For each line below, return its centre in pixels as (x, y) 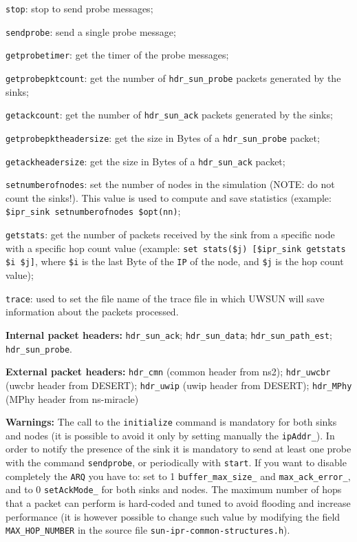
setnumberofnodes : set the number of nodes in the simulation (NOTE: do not (170, 184)
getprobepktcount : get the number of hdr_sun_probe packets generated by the (173, 77)
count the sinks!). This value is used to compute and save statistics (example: (169, 197)
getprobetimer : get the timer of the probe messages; (117, 55)
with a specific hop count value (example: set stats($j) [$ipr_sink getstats (176, 248)
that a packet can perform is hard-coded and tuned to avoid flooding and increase (178, 503)
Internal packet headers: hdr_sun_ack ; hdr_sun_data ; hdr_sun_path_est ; (169, 334)
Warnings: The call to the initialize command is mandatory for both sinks (171, 422)
